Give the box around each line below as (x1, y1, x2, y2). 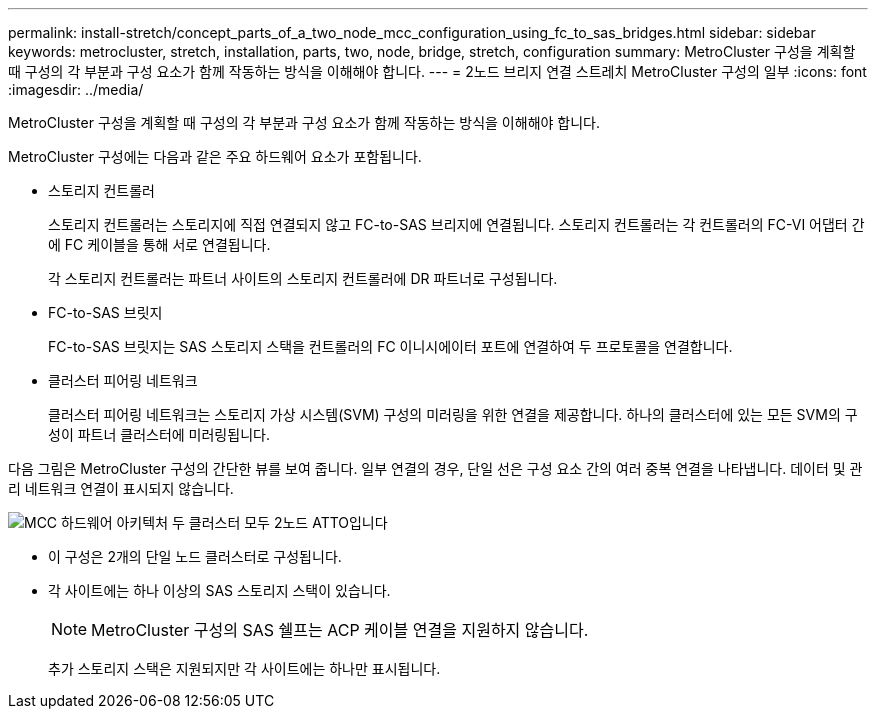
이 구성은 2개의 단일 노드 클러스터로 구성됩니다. (48, 548, 342, 565)
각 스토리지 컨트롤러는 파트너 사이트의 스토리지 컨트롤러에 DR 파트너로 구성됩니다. (48, 270, 558, 287)
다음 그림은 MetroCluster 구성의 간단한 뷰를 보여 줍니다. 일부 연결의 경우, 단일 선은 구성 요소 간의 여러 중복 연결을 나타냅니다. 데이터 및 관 (8, 460, 863, 477)
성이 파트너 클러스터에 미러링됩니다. (48, 426, 270, 443)
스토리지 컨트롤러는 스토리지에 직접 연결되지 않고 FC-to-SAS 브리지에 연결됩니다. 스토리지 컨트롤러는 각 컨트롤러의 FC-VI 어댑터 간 (48, 216, 865, 233)
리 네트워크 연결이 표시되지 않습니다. (8, 480, 234, 497)
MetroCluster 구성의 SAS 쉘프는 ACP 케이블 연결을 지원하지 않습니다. (91, 620, 589, 640)
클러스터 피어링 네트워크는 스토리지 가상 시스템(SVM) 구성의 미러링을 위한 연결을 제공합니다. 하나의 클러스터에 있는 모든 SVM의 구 (48, 406, 858, 423)
